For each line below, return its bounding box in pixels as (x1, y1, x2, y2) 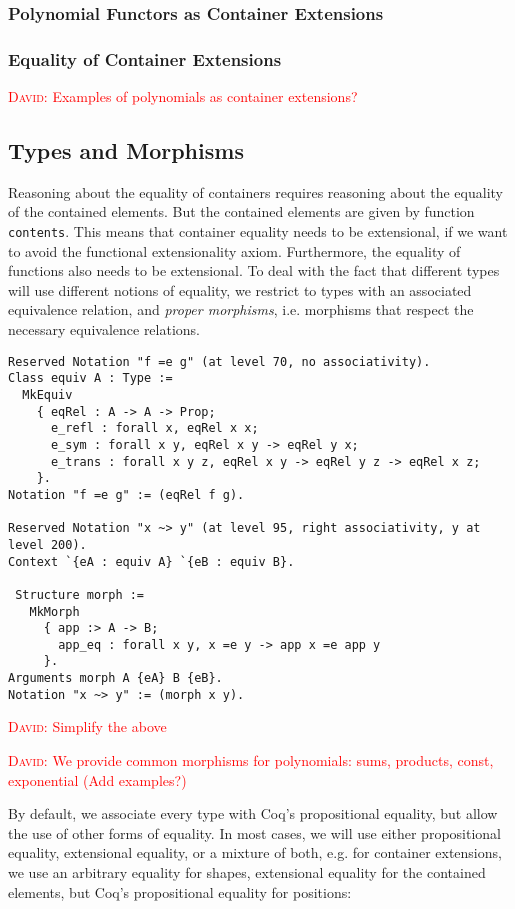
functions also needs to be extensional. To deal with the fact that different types (8, 260, 500, 281)
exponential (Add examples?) (8, 769, 187, 790)
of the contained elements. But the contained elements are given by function (8, 201, 475, 222)
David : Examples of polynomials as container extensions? (8, 86, 358, 107)
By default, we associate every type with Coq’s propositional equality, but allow (8, 803, 498, 824)
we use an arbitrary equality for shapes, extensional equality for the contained (8, 862, 486, 883)
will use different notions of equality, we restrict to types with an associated (8, 279, 472, 300)
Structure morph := (15, 587, 145, 602)
